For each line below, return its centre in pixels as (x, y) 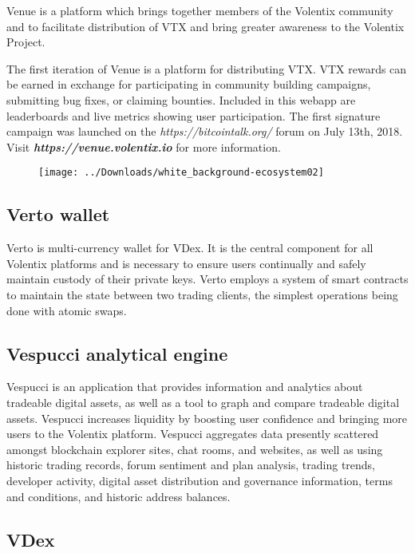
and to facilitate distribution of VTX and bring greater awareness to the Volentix (206, 26)
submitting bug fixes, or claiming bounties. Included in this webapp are (181, 99)
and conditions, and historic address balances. (119, 496)
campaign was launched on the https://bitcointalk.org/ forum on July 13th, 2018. (205, 131)
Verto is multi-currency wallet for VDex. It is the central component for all (190, 248)
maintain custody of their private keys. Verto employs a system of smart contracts (207, 279)
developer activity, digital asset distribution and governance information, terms (200, 480)
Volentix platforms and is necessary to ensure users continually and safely (186, 263)
